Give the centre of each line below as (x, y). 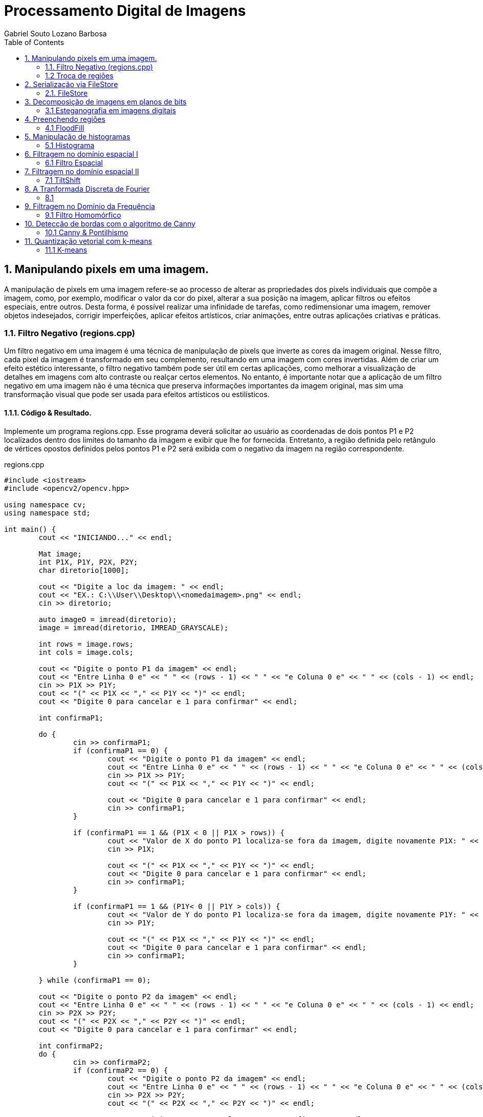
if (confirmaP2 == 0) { (120, 1070)
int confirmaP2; (71, 1046)
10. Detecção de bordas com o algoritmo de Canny (110, 223)
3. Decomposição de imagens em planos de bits (106, 101)
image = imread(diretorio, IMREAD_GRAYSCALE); (134, 627)
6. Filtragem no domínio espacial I (81, 154)
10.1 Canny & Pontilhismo (87, 232)
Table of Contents (34, 42)
